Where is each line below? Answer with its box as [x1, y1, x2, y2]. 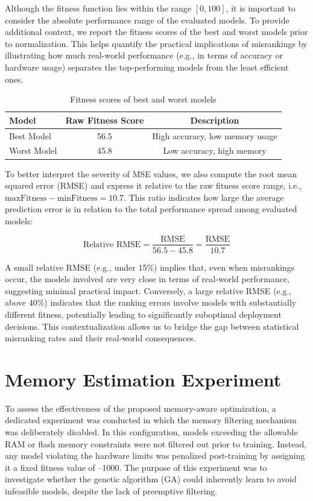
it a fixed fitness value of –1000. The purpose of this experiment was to [5, 461, 267, 473]
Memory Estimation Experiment [5, 367, 282, 391]
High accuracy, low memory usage [152, 129, 277, 142]
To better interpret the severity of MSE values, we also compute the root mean [5, 167, 297, 180]
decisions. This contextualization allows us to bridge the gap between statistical [5, 320, 299, 332]
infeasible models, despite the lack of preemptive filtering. [5, 485, 218, 497]
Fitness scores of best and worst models [70, 93, 217, 106]
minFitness [57, 194, 98, 203]
